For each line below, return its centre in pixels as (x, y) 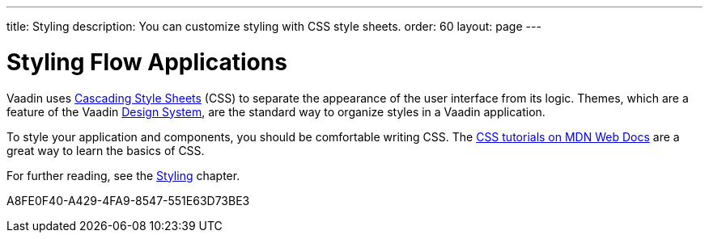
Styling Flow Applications (147, 62)
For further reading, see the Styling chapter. (123, 175)
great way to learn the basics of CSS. (106, 150)
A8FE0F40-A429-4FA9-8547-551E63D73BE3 (128, 200)
